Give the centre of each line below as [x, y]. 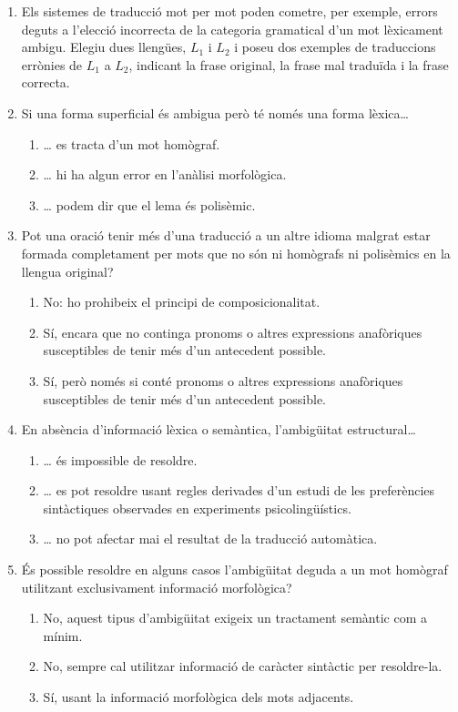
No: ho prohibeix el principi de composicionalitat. [182, 302]
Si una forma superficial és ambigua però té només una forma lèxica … [215, 112]
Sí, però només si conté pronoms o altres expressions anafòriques [223, 380]
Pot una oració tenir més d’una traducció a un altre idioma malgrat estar [226, 235]
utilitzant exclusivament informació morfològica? [157, 587]
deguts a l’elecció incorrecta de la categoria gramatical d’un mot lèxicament [232, 29]
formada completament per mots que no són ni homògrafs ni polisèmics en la [236, 253]
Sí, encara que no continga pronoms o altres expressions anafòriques [233, 332]
